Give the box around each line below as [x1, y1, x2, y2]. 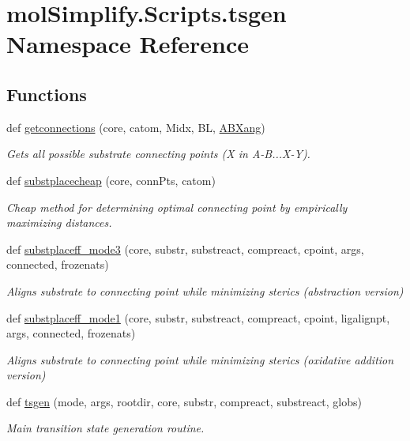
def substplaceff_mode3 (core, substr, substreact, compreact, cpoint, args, [6, 240, 364, 257]
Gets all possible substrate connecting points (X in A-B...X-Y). [6, 145, 310, 162]
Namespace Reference [6, 28, 249, 60]
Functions [6, 81, 87, 106]
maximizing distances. [6, 214, 112, 231]
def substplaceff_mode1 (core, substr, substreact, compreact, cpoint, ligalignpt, [6, 309, 390, 326]
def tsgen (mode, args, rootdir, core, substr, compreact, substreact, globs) [6, 393, 362, 409]
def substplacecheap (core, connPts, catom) [6, 171, 216, 188]
